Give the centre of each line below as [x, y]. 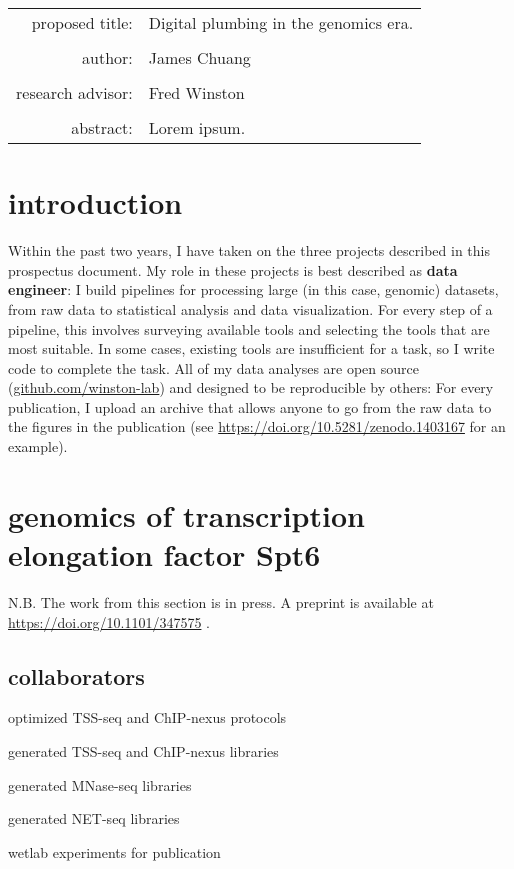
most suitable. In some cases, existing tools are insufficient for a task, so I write [251, 348]
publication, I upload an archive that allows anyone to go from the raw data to [250, 406]
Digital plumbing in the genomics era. [281, 22]
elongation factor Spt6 [164, 554]
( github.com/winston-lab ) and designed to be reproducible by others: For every [251, 387]
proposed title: [82, 22]
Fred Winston [196, 92]
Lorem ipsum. [197, 127]
